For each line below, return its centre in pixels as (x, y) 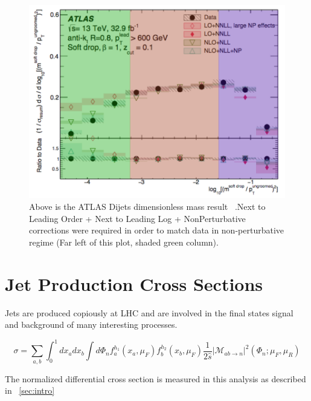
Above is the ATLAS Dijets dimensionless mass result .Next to (147, 206)
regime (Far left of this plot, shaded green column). (124, 242)
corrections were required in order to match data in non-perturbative (157, 230)
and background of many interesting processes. (91, 324)
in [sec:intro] (30, 390)
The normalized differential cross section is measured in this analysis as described (155, 378)
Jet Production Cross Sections (134, 283)
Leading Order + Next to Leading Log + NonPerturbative (137, 218)
